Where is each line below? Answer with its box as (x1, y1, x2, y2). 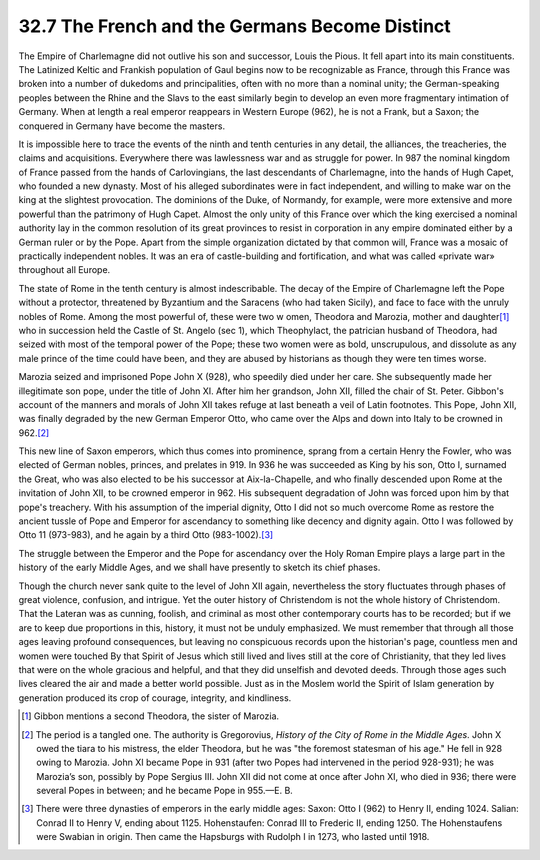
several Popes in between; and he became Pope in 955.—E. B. (36, 785, 294, 797)
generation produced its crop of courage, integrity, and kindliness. (18, 691, 292, 704)
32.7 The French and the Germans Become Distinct (18, 15, 452, 37)
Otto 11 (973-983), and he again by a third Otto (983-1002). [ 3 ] (18, 529, 274, 541)
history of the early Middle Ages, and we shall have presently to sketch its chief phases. (18, 561, 381, 574)
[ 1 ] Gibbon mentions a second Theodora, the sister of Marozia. (21, 710, 280, 722)
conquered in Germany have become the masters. (18, 120, 225, 132)
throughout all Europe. (18, 264, 111, 276)
